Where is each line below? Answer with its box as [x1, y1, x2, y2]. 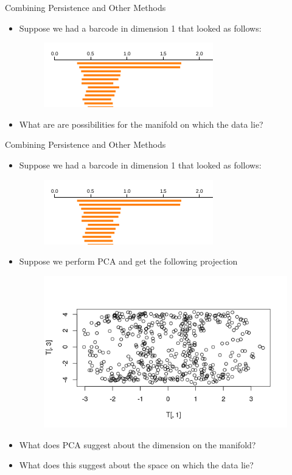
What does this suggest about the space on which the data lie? [19, 459, 254, 471]
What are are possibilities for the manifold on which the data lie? [19, 117, 263, 130]
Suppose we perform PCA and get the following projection [19, 255, 238, 268]
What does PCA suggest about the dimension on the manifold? [19, 438, 256, 451]
